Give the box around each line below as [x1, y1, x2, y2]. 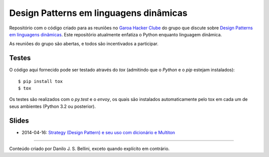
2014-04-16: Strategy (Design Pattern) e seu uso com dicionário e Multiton [21, 129, 175, 135]
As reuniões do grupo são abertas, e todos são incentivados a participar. [9, 41, 159, 47]
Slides [9, 116, 29, 125]
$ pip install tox [18, 78, 63, 84]
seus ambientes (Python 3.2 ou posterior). [9, 103, 96, 109]
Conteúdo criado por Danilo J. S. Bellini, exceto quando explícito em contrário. [9, 146, 170, 152]
